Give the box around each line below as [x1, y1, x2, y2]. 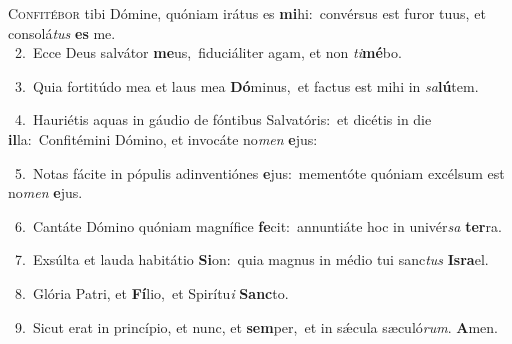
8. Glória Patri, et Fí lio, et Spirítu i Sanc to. [14, 282, 289, 303]
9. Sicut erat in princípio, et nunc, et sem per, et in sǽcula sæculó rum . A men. [14, 316, 498, 337]
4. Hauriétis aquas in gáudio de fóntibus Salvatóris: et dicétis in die [14, 109, 432, 130]
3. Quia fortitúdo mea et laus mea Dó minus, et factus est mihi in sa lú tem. [14, 75, 479, 96]
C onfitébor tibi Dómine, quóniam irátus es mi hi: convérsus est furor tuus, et [8, 3, 486, 23]
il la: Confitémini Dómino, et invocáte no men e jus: [8, 128, 318, 149]
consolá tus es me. [8, 22, 116, 43]
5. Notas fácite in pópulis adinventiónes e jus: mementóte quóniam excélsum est [14, 162, 505, 183]
